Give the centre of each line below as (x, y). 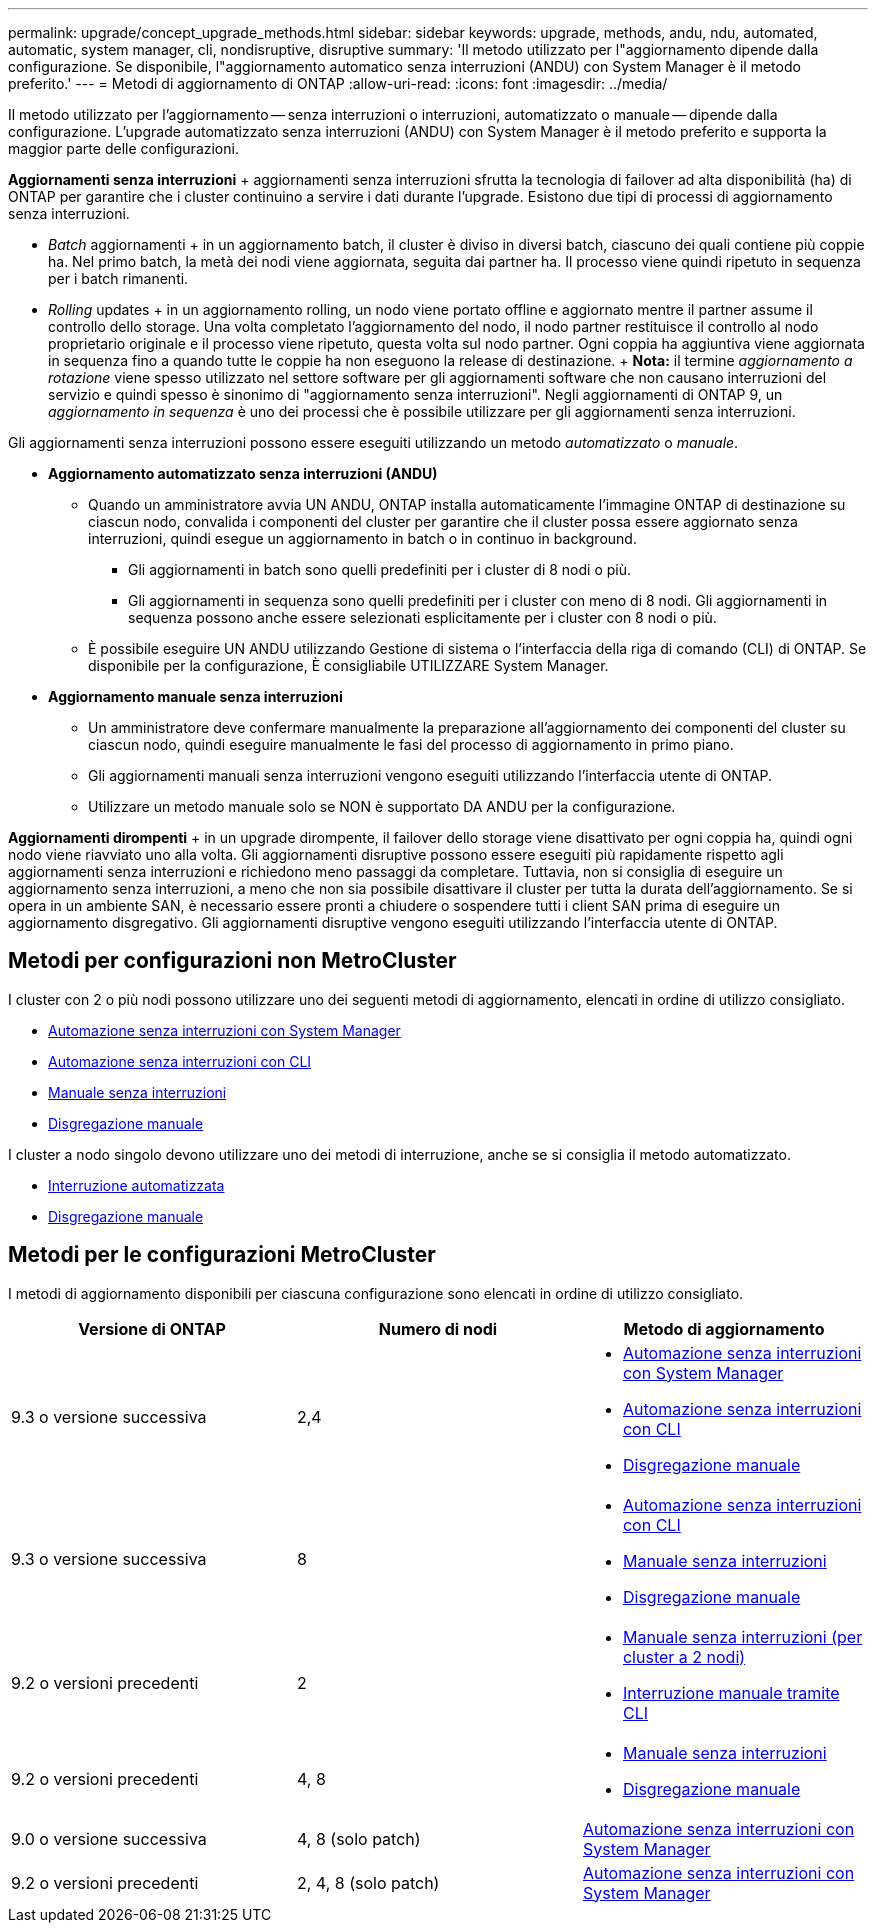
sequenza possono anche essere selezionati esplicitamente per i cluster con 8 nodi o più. (422, 617)
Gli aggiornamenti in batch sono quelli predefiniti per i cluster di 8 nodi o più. (380, 569)
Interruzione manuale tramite (731, 1692)
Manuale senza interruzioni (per (742, 1636)
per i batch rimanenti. (118, 278)
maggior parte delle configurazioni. (123, 148)
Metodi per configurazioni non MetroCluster (232, 961)
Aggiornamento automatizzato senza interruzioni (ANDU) (243, 473)
